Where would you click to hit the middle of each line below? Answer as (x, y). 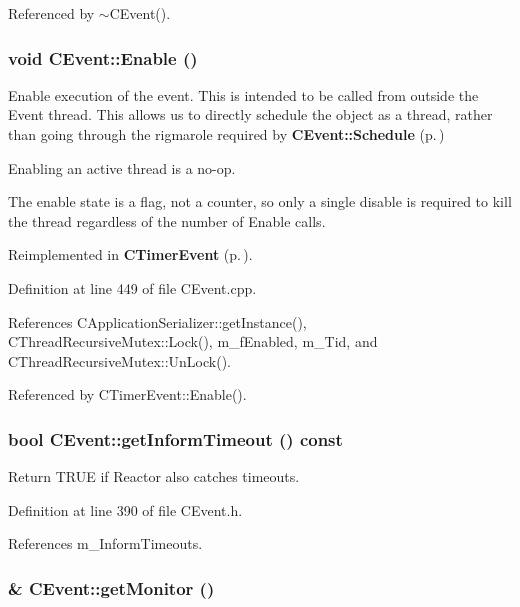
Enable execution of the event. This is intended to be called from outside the (243, 94)
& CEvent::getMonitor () (111, 587)
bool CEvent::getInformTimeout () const (175, 438)
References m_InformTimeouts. (105, 543)
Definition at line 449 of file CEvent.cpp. (132, 287)
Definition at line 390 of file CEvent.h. (125, 509)
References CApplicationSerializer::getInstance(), (157, 321)
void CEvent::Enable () (103, 57)
